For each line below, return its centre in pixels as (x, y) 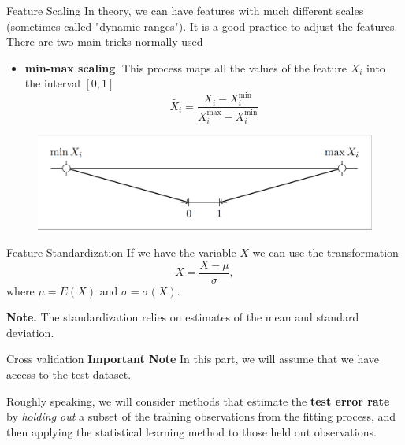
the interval (52, 83)
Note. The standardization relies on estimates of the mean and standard (183, 317)
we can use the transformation (325, 252)
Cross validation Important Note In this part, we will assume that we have (193, 359)
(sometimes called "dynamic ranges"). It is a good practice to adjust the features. (202, 26)
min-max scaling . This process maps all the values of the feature (186, 67)
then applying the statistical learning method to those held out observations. (191, 431)
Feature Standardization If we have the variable (121, 252)
